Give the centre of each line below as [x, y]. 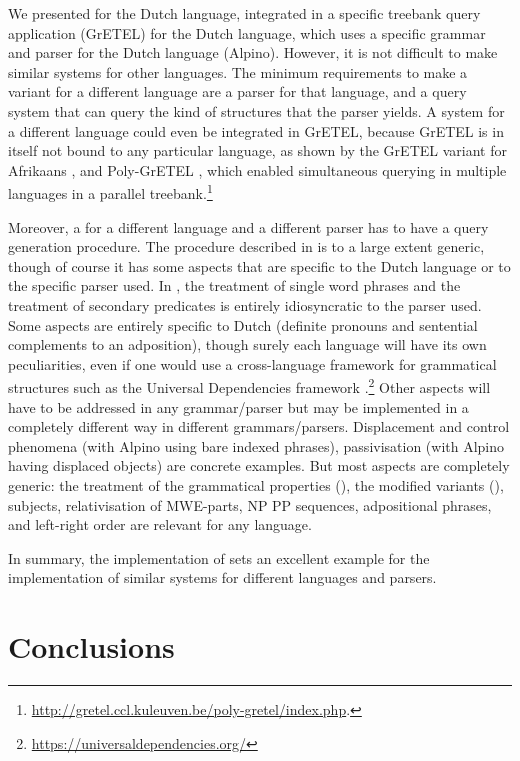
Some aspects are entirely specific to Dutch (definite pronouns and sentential [243, 324]
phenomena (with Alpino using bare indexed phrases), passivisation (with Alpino [256, 445]
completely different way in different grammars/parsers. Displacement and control [259, 426]
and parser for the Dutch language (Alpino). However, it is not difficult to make [253, 52]
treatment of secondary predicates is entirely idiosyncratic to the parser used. [245, 304]
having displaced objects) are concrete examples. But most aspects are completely [259, 465]
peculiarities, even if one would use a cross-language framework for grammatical [252, 363]
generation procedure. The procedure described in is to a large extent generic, [246, 246]
